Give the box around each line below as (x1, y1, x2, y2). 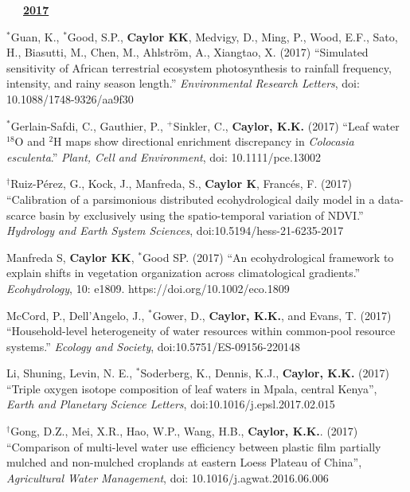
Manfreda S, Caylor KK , (6, 248, 135, 265)
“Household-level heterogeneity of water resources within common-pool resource (6, 322, 396, 339)
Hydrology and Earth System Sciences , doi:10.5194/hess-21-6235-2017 (6, 222, 344, 239)
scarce (6, 206, 36, 223)
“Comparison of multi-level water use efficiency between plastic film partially (6, 438, 381, 455)
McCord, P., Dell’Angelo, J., (6, 307, 145, 323)
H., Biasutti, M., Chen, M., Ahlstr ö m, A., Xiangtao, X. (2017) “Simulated (6, 44, 369, 61)
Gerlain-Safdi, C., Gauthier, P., (10, 117, 163, 134)
